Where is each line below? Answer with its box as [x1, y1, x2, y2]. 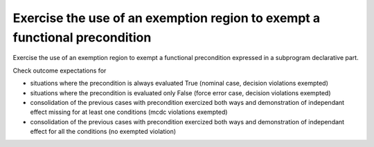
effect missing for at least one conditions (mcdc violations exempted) [30, 108, 228, 117]
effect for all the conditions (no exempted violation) [30, 128, 177, 136]
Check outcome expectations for [12, 66, 107, 75]
